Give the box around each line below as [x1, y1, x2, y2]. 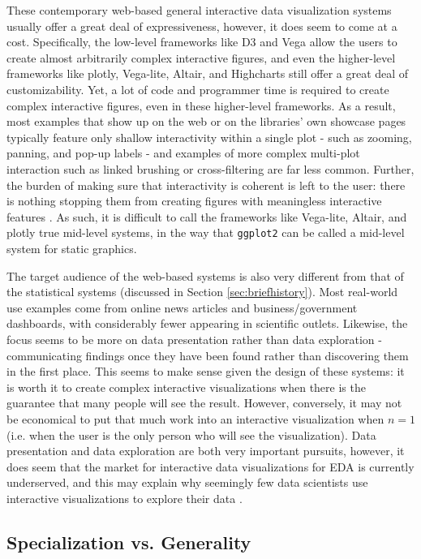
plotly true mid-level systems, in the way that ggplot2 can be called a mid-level [6, 224, 405, 241]
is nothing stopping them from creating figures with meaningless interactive [6, 192, 382, 209]
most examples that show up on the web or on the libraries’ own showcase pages [6, 113, 406, 130]
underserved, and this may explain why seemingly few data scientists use [6, 474, 368, 491]
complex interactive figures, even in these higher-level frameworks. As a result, [6, 97, 396, 114]
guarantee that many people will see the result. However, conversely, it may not [6, 394, 402, 411]
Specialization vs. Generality [6, 529, 251, 554]
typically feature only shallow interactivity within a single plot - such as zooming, [6, 128, 412, 145]
